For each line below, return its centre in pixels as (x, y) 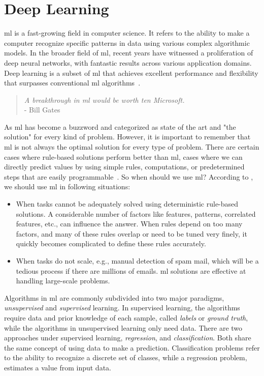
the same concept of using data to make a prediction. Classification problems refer (132, 347)
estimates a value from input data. (58, 367)
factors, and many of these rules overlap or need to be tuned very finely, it (131, 233)
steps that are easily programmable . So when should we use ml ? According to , (129, 176)
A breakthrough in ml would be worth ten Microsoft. (104, 99)
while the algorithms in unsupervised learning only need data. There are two (123, 327)
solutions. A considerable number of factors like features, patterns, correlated (136, 213)
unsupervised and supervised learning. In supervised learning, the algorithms (122, 308)
